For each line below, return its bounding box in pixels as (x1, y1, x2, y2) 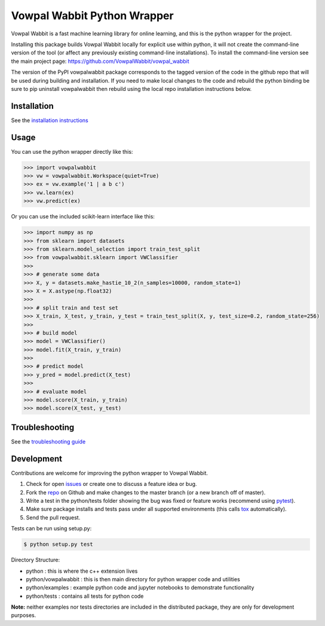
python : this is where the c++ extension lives (26, 567, 138, 575)
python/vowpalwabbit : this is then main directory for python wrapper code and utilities (26, 575, 240, 583)
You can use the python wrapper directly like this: (11, 148, 133, 155)
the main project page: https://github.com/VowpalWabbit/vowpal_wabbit (11, 57, 189, 65)
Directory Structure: (11, 557, 60, 564)
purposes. (11, 612, 36, 619)
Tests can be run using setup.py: (11, 525, 92, 532)
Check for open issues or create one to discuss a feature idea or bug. (26, 481, 197, 488)
